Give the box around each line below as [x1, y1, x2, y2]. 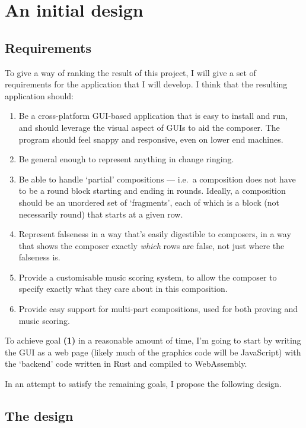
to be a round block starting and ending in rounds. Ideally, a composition [18, 184, 286, 197]
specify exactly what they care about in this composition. [18, 282, 228, 295]
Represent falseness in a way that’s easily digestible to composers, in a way [18, 228, 291, 240]
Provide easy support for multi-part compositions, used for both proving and [18, 303, 298, 315]
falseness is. [18, 251, 60, 263]
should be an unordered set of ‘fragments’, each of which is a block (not [18, 196, 279, 208]
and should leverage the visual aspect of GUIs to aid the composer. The [18, 121, 280, 133]
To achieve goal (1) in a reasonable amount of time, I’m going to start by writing [5, 334, 301, 347]
